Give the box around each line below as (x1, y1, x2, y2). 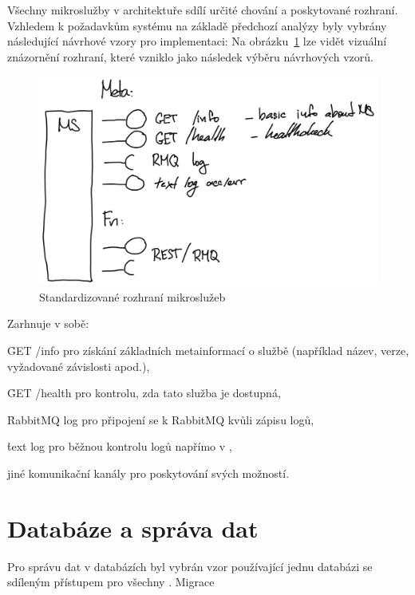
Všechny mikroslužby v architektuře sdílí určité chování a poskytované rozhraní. (7, 2, 398, 18)
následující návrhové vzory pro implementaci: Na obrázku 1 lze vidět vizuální (7, 33, 387, 49)
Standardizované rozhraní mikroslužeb (39, 288, 226, 305)
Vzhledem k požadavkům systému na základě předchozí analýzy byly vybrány (7, 17, 387, 33)
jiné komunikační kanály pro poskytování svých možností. (7, 465, 290, 482)
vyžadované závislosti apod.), (7, 357, 150, 374)
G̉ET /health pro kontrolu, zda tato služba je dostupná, (7, 384, 281, 401)
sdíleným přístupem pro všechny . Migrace (7, 573, 215, 590)
